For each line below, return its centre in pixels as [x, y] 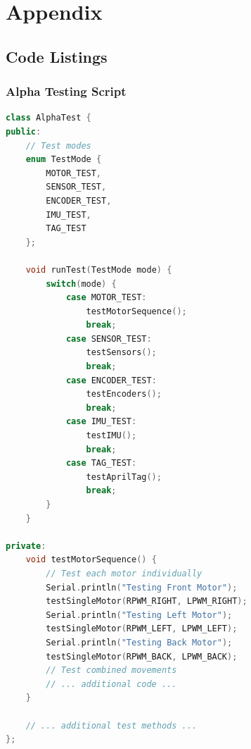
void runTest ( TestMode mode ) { [99, 270]
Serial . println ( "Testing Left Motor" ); [139, 615]
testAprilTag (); [124, 477]
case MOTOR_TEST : [106, 298]
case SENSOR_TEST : [109, 339]
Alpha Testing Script [66, 91]
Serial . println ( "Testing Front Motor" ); [142, 587]
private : [26, 546]
